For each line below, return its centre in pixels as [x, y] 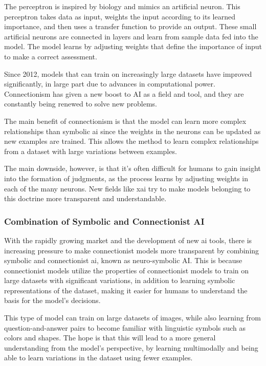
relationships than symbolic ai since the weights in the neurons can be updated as [132, 131]
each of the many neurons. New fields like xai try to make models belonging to [127, 188]
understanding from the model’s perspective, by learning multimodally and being [131, 347]
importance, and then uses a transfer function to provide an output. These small [130, 26]
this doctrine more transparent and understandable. [85, 198]
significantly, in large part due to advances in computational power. [110, 84]
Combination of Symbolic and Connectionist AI [104, 221]
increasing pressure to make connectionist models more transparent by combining [132, 250]
